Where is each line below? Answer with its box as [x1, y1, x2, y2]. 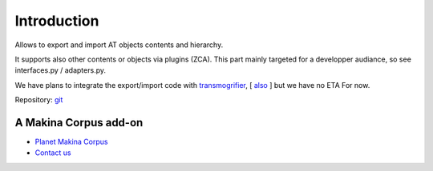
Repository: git [14, 95, 63, 105]
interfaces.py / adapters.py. [14, 66, 107, 75]
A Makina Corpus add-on [14, 116, 144, 129]
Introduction [14, 12, 99, 30]
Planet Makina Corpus [34, 137, 108, 147]
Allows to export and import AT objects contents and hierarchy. [14, 40, 224, 50]
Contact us [34, 148, 71, 157]
